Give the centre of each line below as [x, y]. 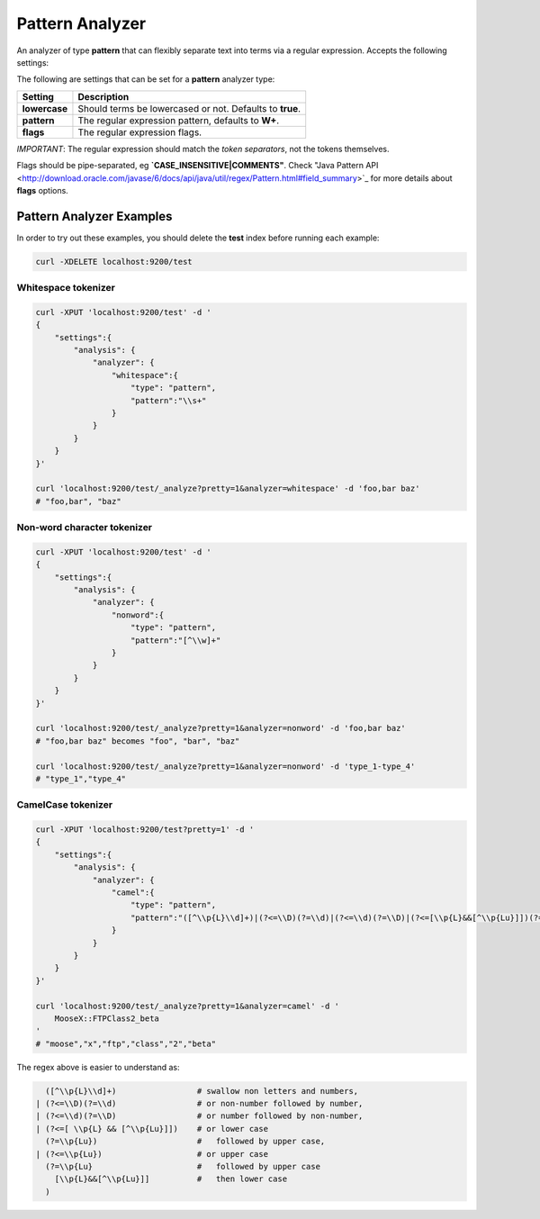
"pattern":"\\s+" [169, 400]
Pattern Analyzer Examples [94, 216]
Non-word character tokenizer [85, 528]
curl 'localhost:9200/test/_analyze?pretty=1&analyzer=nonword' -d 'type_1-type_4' [225, 766]
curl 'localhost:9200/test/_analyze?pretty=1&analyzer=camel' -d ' [188, 1006]
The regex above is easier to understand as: [98, 1067]
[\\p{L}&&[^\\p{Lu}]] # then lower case [171, 1179]
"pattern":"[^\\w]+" [176, 640]
